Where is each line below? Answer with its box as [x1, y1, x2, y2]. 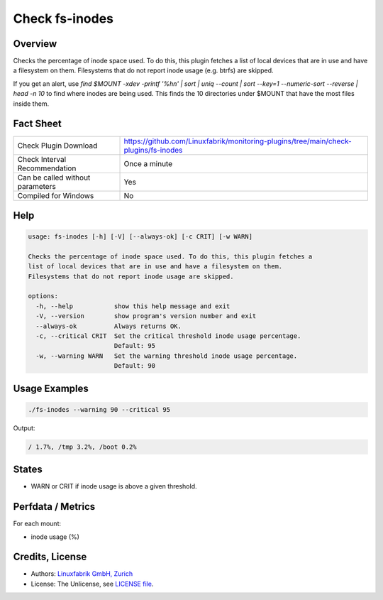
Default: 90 [113, 362, 156, 370]
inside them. [13, 99, 50, 108]
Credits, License [13, 551, 87, 563]
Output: [13, 423, 35, 432]
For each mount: [13, 519, 62, 528]
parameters [17, 181, 56, 191]
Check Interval [17, 154, 67, 164]
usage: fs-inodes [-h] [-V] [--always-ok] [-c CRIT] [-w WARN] [28, 233, 253, 241]
